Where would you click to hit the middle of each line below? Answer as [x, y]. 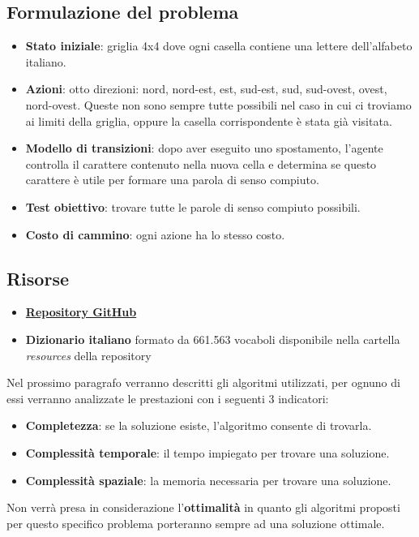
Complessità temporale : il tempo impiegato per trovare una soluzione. [207, 452]
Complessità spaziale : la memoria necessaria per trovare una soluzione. [208, 480]
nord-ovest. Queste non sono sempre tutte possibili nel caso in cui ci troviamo [218, 104]
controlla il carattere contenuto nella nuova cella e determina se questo [201, 163]
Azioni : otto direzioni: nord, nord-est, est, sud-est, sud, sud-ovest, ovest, [206, 89]
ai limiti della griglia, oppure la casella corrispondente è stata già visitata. [209, 120]
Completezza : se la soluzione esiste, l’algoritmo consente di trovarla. [199, 425]
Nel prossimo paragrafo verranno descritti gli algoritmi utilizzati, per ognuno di [203, 382]
